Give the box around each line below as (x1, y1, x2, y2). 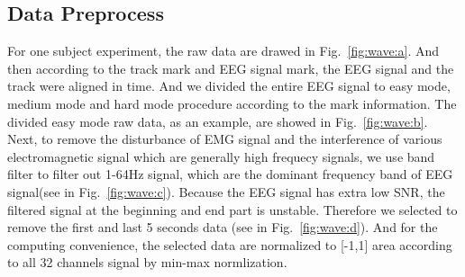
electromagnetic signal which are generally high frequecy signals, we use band (7, 147, 435, 165)
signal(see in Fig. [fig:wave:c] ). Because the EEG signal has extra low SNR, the (7, 182, 445, 201)
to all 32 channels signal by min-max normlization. (7, 253, 287, 272)
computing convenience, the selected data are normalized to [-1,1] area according (7, 235, 452, 254)
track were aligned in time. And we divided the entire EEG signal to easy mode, (7, 76, 451, 95)
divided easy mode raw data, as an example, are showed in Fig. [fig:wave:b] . (7, 112, 428, 130)
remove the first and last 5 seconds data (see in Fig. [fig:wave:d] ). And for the (7, 218, 438, 237)
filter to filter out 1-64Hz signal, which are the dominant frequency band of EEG (7, 165, 453, 183)
